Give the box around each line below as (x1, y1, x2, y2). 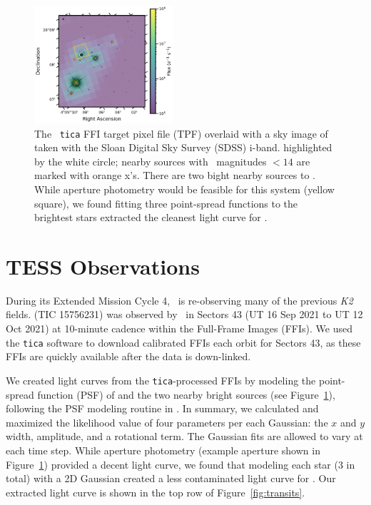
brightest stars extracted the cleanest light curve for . (34, 210, 268, 225)
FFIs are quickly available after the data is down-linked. (6, 349, 251, 364)
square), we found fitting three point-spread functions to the (34, 195, 298, 210)
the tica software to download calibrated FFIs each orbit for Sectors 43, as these (6, 335, 361, 350)
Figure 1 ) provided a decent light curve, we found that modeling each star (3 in (6, 456, 355, 471)
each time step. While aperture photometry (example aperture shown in (6, 442, 320, 457)
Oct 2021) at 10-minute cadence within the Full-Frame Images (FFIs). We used (6, 321, 352, 336)
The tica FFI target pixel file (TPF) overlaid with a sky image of (34, 126, 328, 141)
